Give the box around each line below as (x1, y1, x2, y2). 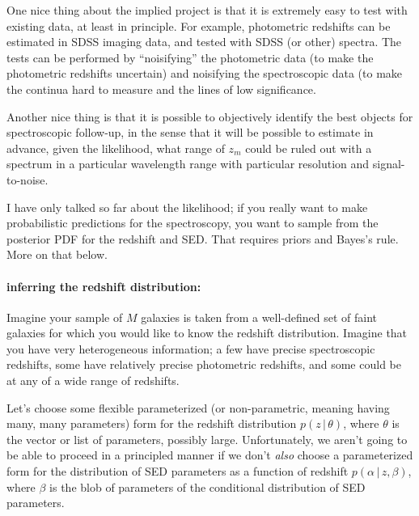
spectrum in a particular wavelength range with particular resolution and (6, 155, 370, 172)
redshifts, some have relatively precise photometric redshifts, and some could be (6, 356, 401, 373)
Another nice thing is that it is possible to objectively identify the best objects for (6, 108, 413, 125)
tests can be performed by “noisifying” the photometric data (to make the (6, 49, 374, 66)
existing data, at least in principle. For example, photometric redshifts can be (6, 17, 391, 34)
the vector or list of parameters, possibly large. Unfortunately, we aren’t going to (6, 430, 408, 447)
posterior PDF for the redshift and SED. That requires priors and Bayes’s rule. (6, 230, 399, 247)
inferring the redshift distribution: (6, 277, 201, 294)
